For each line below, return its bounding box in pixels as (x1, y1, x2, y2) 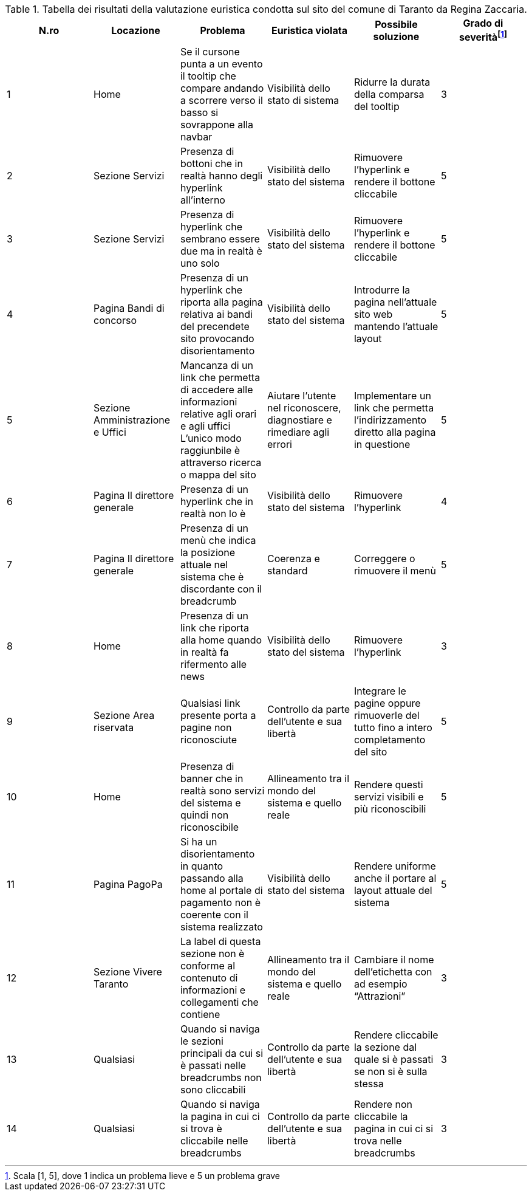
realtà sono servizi (180, 785, 265, 797)
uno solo (180, 257, 220, 270)
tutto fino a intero (353, 721, 432, 734)
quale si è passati (353, 1053, 434, 1066)
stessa (353, 1077, 384, 1090)
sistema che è (180, 571, 244, 583)
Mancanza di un (180, 359, 253, 372)
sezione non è (180, 947, 245, 960)
